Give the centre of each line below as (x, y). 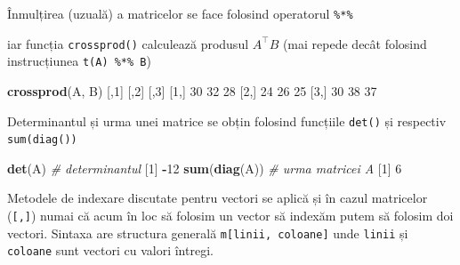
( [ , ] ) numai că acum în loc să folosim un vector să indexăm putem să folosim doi (230, 216)
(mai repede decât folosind (355, 43)
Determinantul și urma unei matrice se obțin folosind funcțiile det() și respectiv (227, 120)
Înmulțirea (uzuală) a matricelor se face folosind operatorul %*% (180, 13)
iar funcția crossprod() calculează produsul (128, 43)
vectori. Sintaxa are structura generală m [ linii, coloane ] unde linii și (208, 233)
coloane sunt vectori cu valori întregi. (110, 250)
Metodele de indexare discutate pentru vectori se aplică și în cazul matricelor (218, 198)
